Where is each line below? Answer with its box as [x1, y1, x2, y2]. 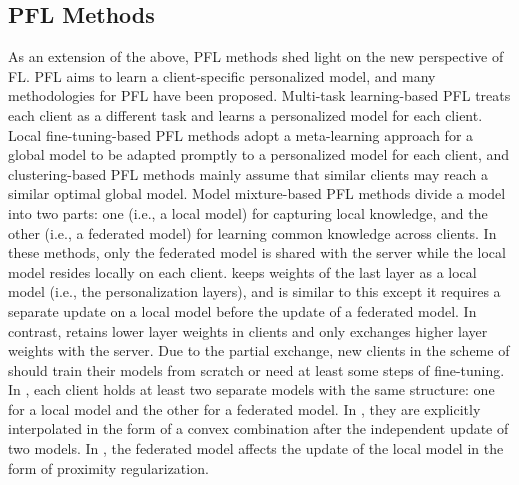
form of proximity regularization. [8, 457, 209, 478]
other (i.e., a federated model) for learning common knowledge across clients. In [8, 222, 497, 243]
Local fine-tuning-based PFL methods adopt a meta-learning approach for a [8, 124, 474, 145]
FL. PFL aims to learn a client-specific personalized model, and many [8, 65, 436, 86]
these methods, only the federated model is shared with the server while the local [8, 242, 506, 263]
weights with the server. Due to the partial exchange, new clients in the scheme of [8, 340, 510, 361]
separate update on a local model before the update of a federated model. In [8, 300, 477, 321]
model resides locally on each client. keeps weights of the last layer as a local [8, 261, 477, 282]
